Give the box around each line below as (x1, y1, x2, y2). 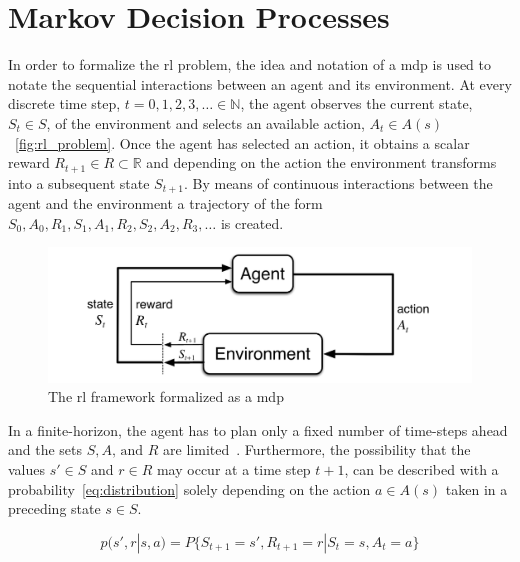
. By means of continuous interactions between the (183, 172, 493, 193)
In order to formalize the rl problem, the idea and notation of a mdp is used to (8, 54, 491, 75)
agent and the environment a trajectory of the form (8, 193, 323, 213)
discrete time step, (8, 93, 121, 114)
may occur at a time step (156, 458, 311, 479)
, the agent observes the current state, (240, 93, 473, 114)
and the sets (8, 439, 83, 460)
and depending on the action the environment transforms (146, 152, 497, 173)
